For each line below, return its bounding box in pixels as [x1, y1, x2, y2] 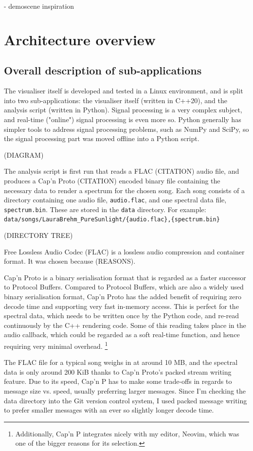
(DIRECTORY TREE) [4, 230, 73, 240]
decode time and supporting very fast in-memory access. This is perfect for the [4, 301, 239, 311]
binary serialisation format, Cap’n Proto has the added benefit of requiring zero [4, 291, 242, 302]
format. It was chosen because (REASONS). [4, 256, 136, 266]
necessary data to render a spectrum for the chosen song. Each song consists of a [4, 185, 245, 195]
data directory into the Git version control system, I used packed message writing [4, 395, 247, 405]
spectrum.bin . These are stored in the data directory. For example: [4, 204, 206, 214]
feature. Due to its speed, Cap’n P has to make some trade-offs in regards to [4, 376, 232, 386]
